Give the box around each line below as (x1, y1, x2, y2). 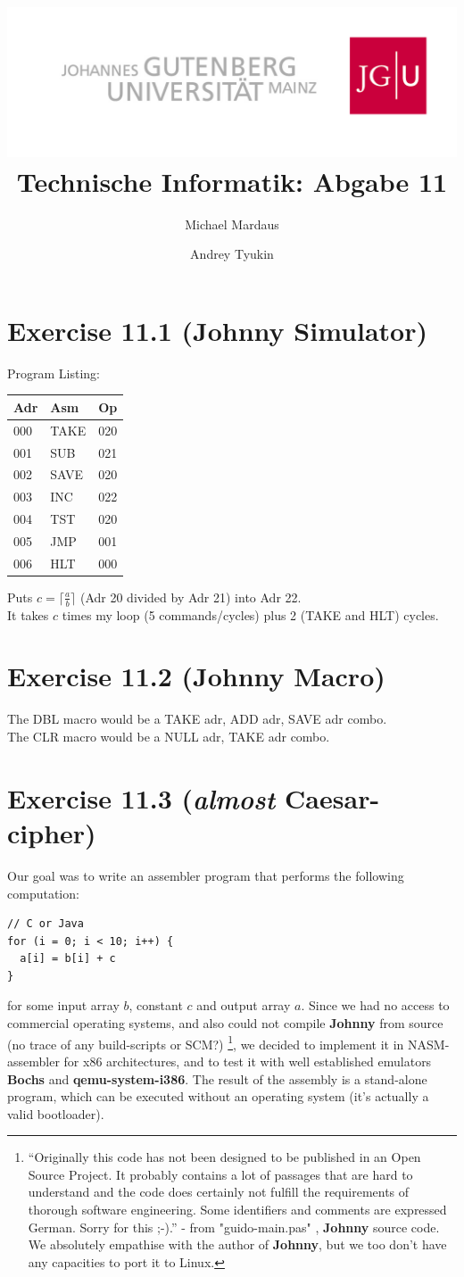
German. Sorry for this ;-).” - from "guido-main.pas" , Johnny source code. (28, 1217, 440, 1236)
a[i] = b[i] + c (20, 952, 116, 966)
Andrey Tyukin (190, 245, 274, 263)
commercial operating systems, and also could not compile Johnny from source (7, 1014, 443, 1032)
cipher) (7, 814, 96, 850)
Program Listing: (7, 363, 101, 382)
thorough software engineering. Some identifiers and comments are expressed (28, 1200, 447, 1219)
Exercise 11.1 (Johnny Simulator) (7, 311, 427, 348)
